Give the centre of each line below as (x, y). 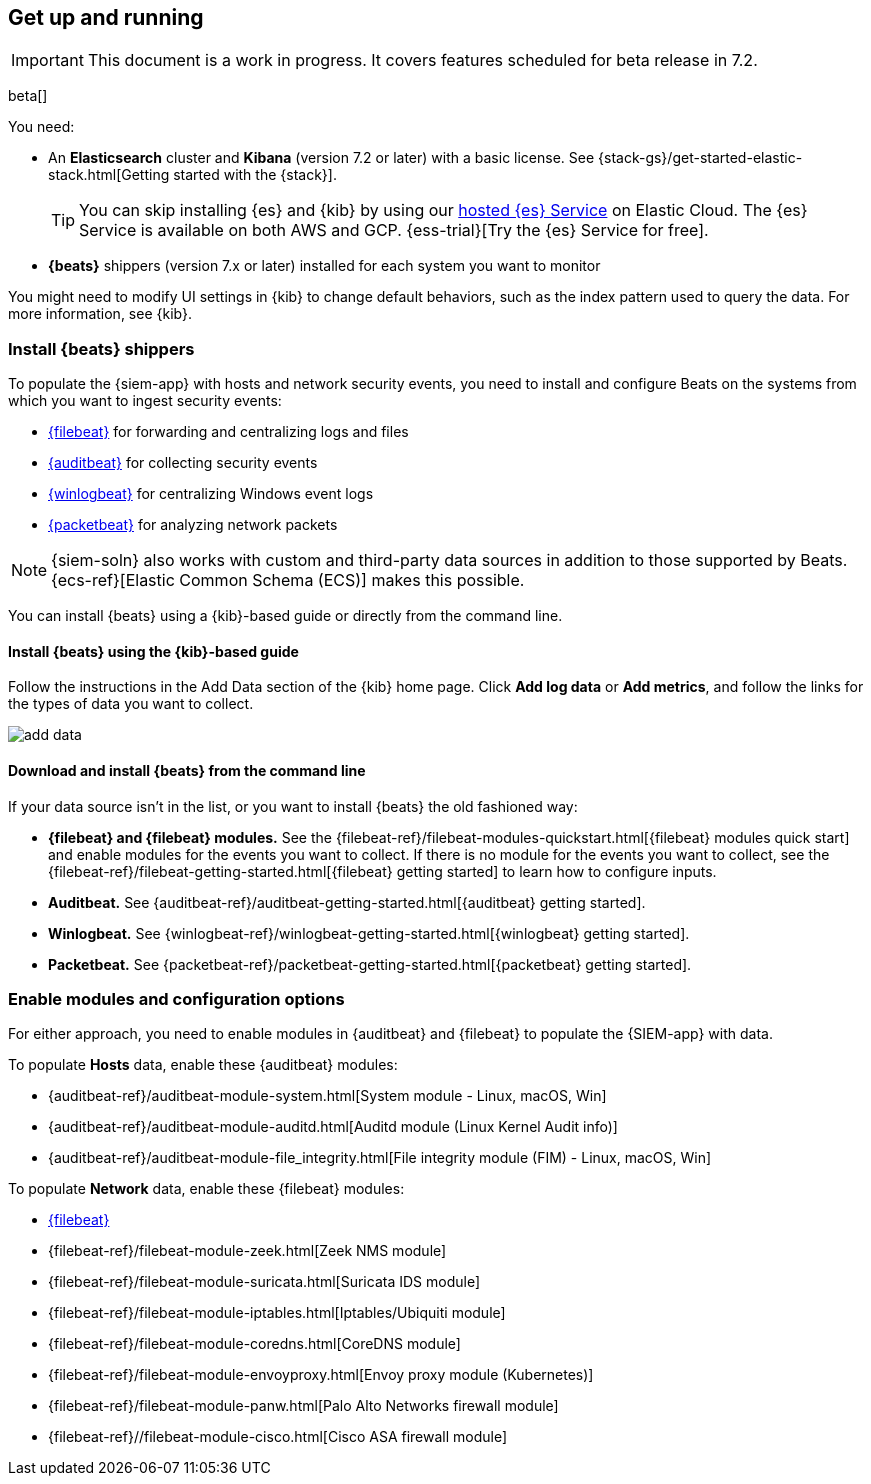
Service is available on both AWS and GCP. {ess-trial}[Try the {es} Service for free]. (394, 230)
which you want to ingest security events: (145, 401)
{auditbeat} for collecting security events (183, 463)
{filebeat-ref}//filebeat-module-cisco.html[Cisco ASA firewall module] (278, 1437)
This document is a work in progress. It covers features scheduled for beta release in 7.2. (422, 60)
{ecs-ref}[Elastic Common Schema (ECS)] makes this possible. (288, 580)
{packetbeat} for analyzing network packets (193, 525)
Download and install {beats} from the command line (187, 770)
